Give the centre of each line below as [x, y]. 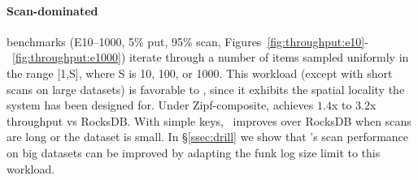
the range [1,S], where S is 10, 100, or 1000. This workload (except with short [200, 73]
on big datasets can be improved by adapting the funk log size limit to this [194, 152]
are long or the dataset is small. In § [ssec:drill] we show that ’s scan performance [208, 137]
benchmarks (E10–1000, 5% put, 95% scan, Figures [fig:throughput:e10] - [187, 41]
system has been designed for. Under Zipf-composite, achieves [160, 105]
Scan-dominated [52, 10]
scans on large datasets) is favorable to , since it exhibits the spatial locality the [206, 89]
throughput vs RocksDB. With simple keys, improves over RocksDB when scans [209, 120]
